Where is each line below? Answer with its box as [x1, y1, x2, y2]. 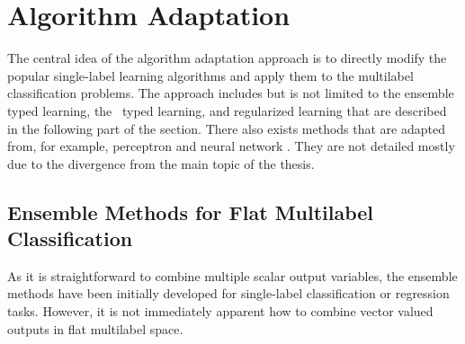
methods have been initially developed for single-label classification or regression [7, 284, 450, 303]
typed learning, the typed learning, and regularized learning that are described [7, 101, 447, 119]
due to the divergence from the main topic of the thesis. [7, 154, 315, 172]
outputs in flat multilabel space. [7, 319, 183, 338]
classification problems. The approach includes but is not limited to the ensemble [7, 84, 454, 102]
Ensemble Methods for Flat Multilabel [7, 198, 374, 225]
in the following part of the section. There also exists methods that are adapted [7, 119, 445, 137]
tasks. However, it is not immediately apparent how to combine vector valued [7, 302, 434, 321]
